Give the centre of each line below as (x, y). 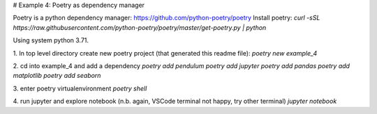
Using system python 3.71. (51, 40)
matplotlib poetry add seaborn (57, 76)
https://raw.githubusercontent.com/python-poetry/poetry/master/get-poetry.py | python (140, 27)
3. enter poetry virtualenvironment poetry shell (80, 88)
